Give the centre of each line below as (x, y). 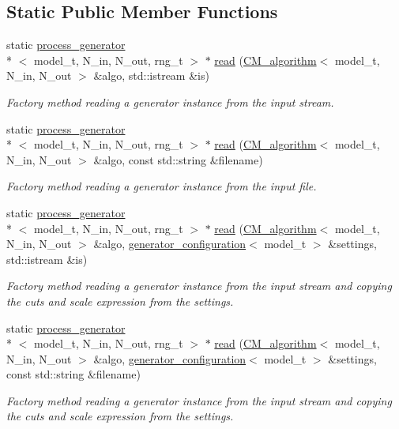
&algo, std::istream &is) (151, 75)
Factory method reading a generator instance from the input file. (162, 186)
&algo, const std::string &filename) (178, 159)
